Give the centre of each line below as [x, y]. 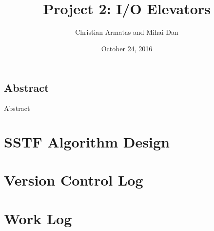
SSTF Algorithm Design [87, 141]
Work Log [38, 218]
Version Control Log [74, 180]
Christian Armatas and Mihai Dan [127, 32]
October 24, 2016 [127, 48]
